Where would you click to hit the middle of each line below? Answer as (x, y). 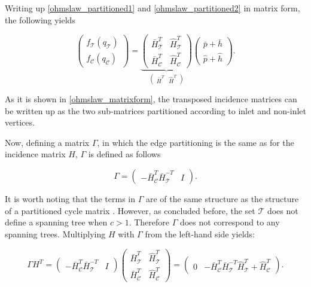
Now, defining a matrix (47, 142)
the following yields (40, 19)
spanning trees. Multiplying (55, 233)
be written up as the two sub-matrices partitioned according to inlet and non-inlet (156, 110)
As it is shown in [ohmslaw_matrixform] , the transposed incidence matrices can (151, 99)
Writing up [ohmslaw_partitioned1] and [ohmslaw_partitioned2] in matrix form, (153, 8)
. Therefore (149, 222)
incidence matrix (35, 154)
